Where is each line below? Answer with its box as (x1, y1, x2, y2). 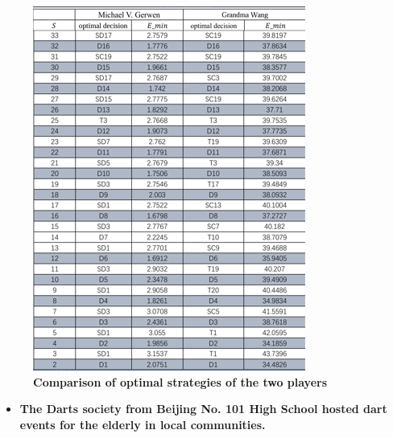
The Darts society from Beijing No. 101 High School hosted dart (19, 400, 387, 417)
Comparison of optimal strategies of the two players (33, 373, 328, 390)
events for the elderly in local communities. (19, 415, 266, 432)
